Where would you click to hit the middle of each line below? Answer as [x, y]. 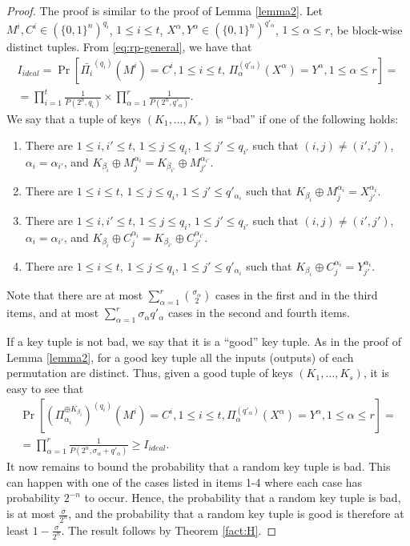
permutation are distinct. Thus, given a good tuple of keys [150, 373]
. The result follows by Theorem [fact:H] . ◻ [169, 530]
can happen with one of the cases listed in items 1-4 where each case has [185, 482]
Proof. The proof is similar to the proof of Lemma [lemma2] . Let [165, 10]
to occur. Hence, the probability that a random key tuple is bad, [243, 498]
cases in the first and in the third [297, 295]
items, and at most [53, 313]
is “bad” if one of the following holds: [307, 118]
